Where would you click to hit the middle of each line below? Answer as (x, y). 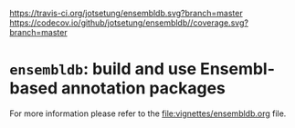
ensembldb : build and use (103, 69)
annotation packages (143, 89)
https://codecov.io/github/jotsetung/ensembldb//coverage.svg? (129, 23)
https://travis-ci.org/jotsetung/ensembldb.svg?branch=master (126, 13)
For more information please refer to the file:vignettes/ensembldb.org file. (148, 113)
